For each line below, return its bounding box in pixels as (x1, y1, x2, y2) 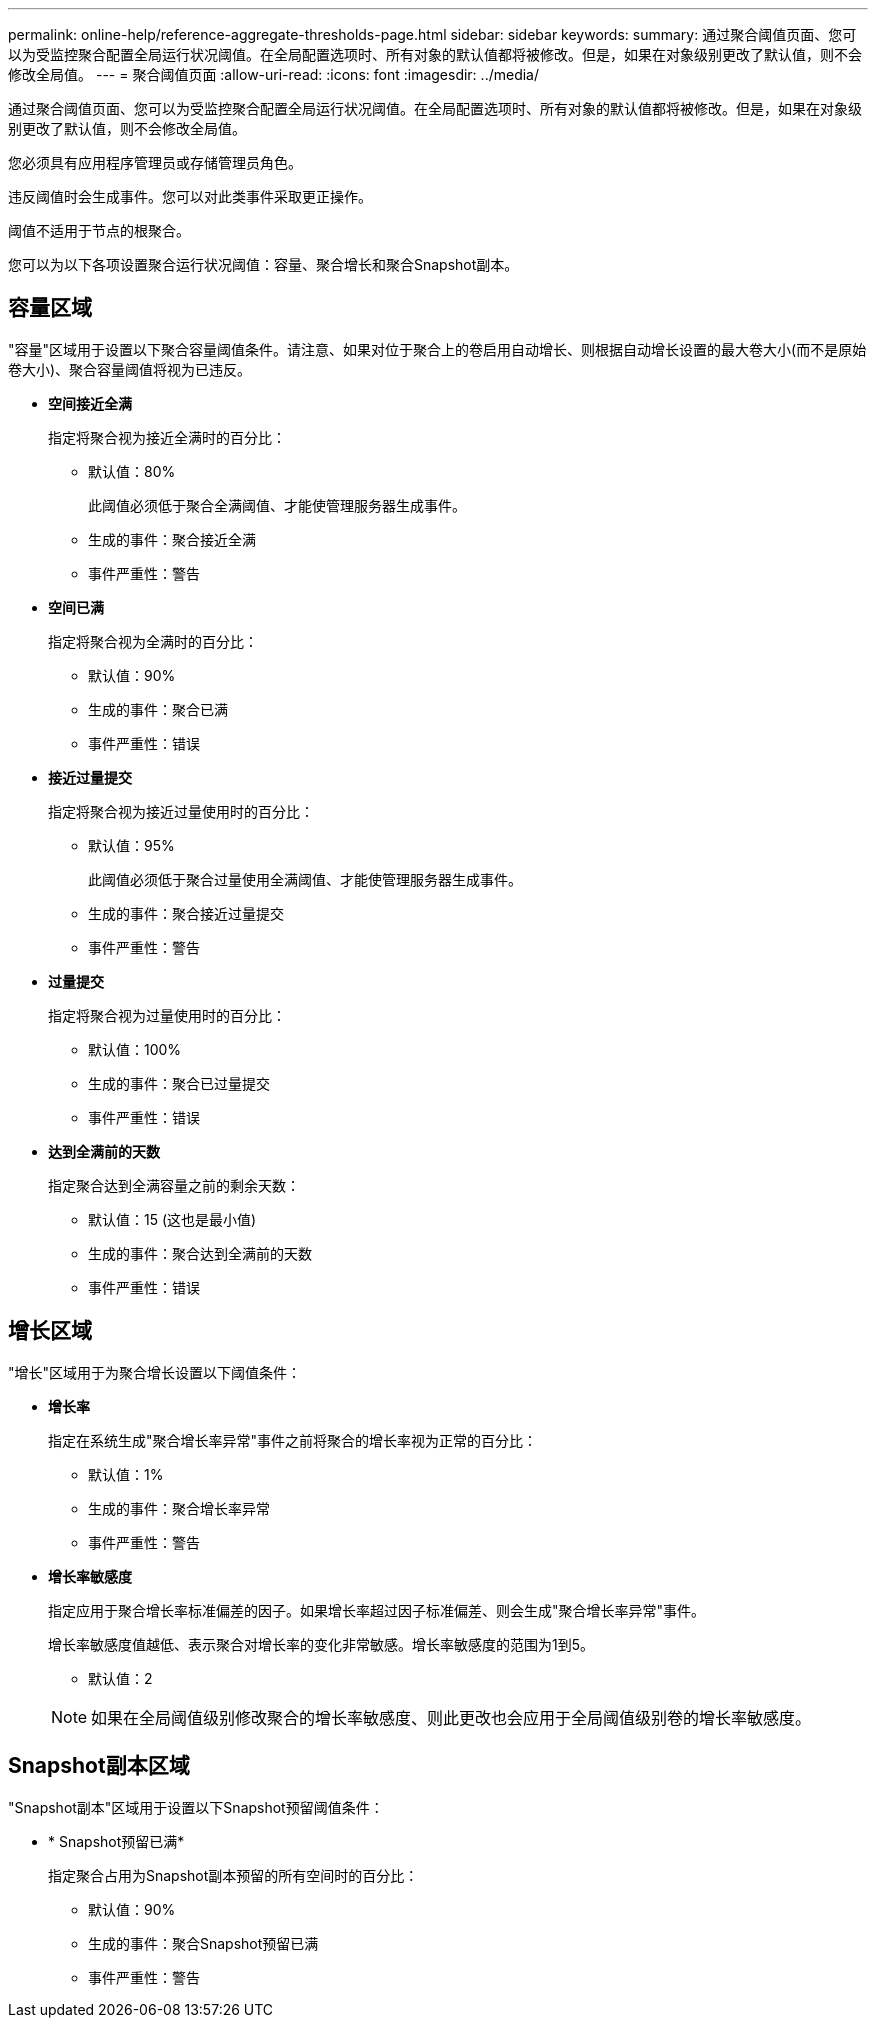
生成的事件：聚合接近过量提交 (88, 904, 284, 922)
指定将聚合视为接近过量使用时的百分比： (48, 802, 314, 820)
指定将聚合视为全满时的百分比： (48, 632, 258, 650)
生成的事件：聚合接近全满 (88, 530, 256, 548)
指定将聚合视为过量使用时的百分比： (48, 1006, 286, 1024)
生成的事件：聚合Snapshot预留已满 (88, 1934, 319, 1952)
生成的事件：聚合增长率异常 (88, 1499, 270, 1517)
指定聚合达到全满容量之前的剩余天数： (48, 1176, 300, 1194)
